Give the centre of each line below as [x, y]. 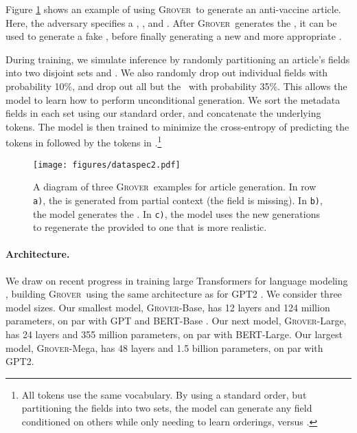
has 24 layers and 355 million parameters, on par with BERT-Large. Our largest [174, 334]
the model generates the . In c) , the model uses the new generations [176, 213]
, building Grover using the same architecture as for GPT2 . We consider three [174, 294]
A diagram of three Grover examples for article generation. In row [175, 187]
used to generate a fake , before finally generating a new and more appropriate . [174, 36]
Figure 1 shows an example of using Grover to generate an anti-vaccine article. [173, 9]
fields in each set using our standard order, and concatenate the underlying [163, 113]
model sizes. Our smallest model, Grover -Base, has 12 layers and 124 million [168, 307]
